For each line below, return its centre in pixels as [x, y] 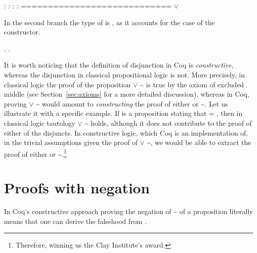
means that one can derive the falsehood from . [75, 221]
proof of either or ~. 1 [35, 153]
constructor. [22, 32]
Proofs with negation [77, 188]
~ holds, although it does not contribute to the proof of [168, 123]
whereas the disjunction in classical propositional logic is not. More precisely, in [125, 74]
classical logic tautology [40, 123]
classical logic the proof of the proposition [67, 84]
